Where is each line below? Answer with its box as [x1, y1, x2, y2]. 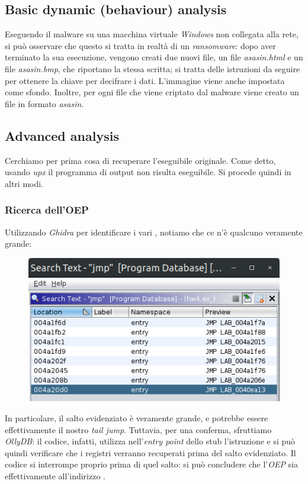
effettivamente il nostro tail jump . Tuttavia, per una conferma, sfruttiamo [5, 423, 272, 435]
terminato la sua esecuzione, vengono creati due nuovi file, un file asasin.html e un [5, 51, 303, 63]
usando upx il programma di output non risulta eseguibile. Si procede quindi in [5, 166, 291, 178]
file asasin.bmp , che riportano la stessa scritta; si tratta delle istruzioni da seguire [5, 62, 300, 75]
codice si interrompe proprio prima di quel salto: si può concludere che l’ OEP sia [5, 458, 299, 470]
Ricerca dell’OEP [5, 202, 89, 217]
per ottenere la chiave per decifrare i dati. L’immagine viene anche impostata [5, 74, 285, 86]
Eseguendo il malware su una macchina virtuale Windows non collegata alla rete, [5, 28, 299, 40]
